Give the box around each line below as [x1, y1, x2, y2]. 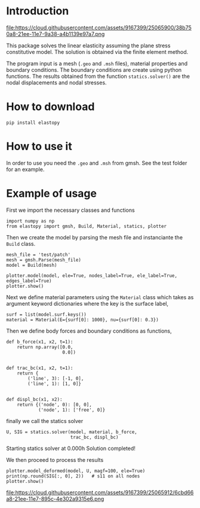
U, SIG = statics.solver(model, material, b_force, [6, 429, 137, 435]
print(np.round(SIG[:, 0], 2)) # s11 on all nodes [6, 473, 140, 479]
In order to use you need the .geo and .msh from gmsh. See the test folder [6, 159, 187, 166]
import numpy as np [6, 218, 55, 224]
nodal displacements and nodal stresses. [6, 79, 107, 86]
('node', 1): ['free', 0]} [38, 407, 106, 413]
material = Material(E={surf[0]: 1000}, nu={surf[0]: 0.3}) [6, 317, 159, 323]
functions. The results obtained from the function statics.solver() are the [6, 72, 190, 80]
